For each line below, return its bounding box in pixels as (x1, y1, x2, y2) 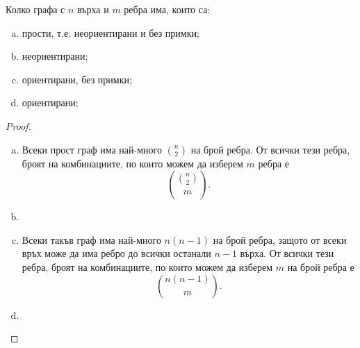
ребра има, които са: (124, 2, 211, 16)
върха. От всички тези (240, 246, 334, 260)
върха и (77, 2, 109, 16)
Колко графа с (6, 2, 65, 16)
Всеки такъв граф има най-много (22, 232, 161, 247)
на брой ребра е (287, 259, 354, 274)
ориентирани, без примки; (22, 72, 132, 86)
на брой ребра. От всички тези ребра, (190, 142, 350, 156)
